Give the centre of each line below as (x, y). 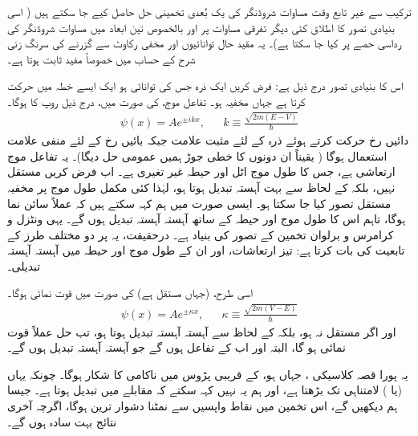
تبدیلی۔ (24, 265)
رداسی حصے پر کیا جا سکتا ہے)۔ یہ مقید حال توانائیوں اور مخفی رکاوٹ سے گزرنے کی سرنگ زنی (205, 43)
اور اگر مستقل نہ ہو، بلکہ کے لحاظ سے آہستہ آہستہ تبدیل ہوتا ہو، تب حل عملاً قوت (202, 331)
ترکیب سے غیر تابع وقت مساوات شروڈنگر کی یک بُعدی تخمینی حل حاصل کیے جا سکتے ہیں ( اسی (209, 11)
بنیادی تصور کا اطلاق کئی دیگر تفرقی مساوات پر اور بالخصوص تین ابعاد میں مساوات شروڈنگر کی (201, 27)
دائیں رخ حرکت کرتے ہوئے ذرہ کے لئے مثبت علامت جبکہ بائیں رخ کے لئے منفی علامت (208, 140)
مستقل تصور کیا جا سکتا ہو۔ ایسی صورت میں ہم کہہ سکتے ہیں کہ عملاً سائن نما (199, 203)
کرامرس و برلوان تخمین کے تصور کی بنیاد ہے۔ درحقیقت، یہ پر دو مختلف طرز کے (201, 234)
